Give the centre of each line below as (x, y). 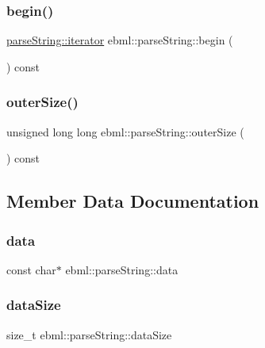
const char (31, 269)
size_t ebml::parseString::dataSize (89, 334)
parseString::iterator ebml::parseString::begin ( (120, 40)
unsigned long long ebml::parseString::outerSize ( (125, 131)
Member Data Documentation (133, 201)
